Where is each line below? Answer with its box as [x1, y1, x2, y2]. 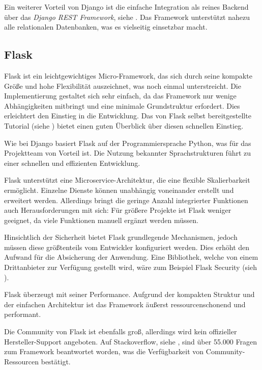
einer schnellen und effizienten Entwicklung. [4, 157, 140, 168]
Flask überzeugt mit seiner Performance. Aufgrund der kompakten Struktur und [4, 289, 255, 300]
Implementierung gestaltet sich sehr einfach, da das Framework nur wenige [4, 90, 237, 101]
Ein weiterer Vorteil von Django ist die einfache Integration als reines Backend [4, 2, 249, 12]
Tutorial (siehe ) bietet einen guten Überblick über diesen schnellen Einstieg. [4, 120, 244, 131]
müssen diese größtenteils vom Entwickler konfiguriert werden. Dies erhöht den [4, 241, 250, 252]
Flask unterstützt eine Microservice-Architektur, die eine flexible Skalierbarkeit [4, 175, 250, 185]
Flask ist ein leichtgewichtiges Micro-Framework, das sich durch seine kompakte [4, 70, 252, 81]
